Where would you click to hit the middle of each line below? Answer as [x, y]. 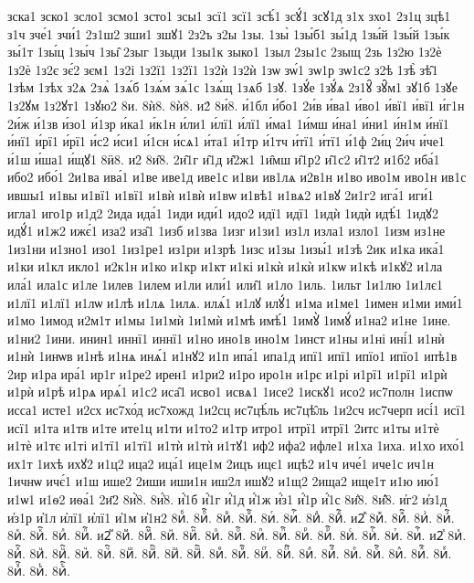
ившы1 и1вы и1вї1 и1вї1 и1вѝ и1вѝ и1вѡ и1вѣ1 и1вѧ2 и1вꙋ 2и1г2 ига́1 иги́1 [221, 194]
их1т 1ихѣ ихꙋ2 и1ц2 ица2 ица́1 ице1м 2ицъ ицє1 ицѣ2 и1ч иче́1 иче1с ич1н [221, 463]
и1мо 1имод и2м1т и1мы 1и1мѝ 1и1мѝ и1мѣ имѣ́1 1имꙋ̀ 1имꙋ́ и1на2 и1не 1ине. [229, 320]
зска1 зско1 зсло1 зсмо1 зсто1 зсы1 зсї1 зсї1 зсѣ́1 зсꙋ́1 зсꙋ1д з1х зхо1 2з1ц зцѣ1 [229, 16]
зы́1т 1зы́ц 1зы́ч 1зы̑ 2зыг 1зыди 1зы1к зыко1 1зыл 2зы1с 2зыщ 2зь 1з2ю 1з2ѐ [225, 52]
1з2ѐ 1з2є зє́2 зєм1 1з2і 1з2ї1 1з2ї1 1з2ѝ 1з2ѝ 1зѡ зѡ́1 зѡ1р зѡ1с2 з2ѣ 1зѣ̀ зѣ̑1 [223, 69]
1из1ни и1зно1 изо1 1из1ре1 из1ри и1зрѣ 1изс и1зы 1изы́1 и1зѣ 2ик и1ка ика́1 [226, 248]
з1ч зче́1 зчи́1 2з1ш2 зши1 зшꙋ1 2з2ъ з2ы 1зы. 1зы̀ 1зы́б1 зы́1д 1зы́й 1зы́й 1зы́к [229, 33]
